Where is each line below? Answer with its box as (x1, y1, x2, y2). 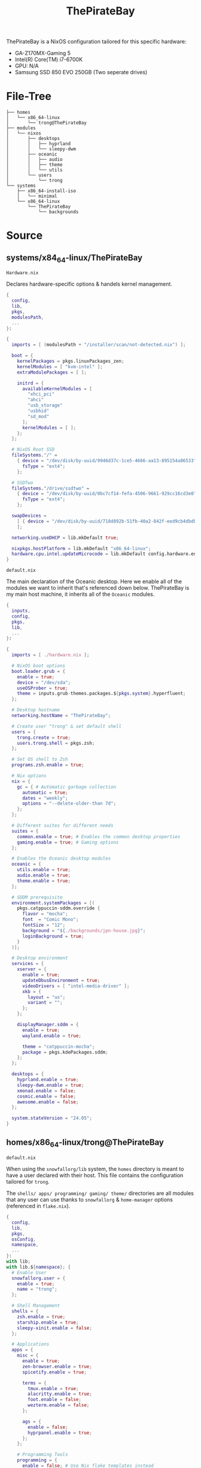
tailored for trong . (6, 1178, 50, 1185)
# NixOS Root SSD (11, 447, 55, 453)
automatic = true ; (22, 789, 68, 796)
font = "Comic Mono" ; (22, 917, 79, 923)
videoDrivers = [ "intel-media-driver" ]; (22, 983, 130, 989)
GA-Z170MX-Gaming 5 (14, 50, 71, 57)
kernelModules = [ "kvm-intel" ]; (17, 363, 103, 369)
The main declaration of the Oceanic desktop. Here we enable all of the (6, 578, 182, 585)
